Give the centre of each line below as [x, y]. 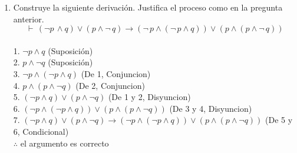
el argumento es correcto [65, 143]
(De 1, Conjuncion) [116, 73]
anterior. [29, 19]
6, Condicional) [41, 131]
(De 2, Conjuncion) [110, 85]
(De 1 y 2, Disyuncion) [149, 97]
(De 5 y [279, 120]
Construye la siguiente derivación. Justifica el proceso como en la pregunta [148, 7]
